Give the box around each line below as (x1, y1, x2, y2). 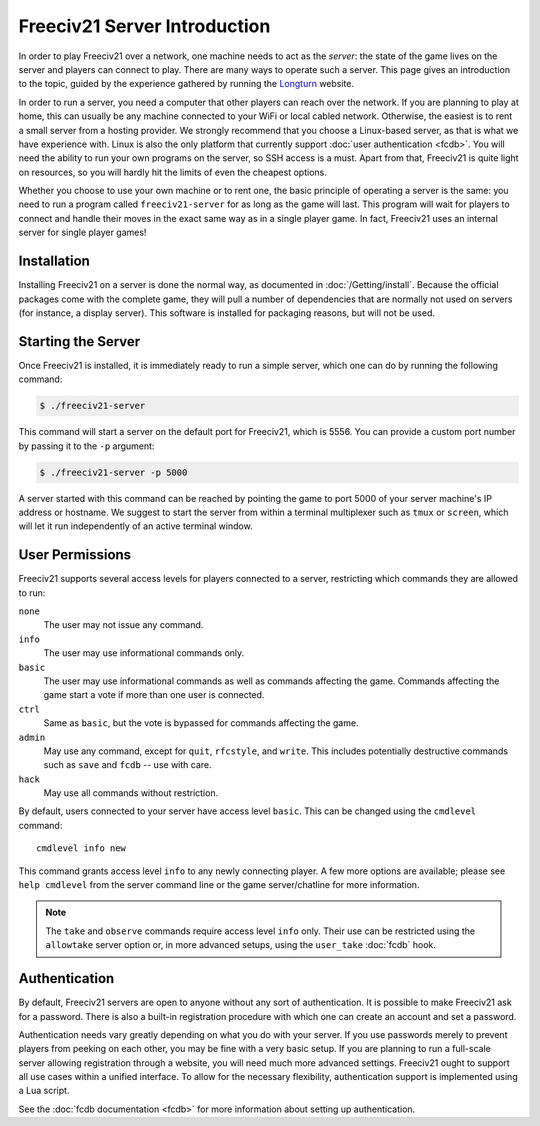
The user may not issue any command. (43, 619, 204, 631)
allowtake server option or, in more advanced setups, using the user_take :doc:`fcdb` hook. (45, 939, 437, 951)
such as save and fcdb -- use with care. (43, 759, 212, 771)
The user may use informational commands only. (43, 647, 245, 659)
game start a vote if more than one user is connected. (43, 689, 265, 701)
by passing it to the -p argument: (18, 440, 155, 452)
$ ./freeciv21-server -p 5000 (39, 466, 188, 478)
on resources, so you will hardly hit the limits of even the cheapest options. (18, 166, 327, 178)
